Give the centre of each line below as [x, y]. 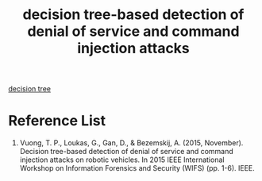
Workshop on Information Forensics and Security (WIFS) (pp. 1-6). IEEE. [137, 168]
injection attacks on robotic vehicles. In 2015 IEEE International [122, 160]
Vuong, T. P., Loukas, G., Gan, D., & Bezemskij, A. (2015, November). [131, 143]
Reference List [57, 121]
